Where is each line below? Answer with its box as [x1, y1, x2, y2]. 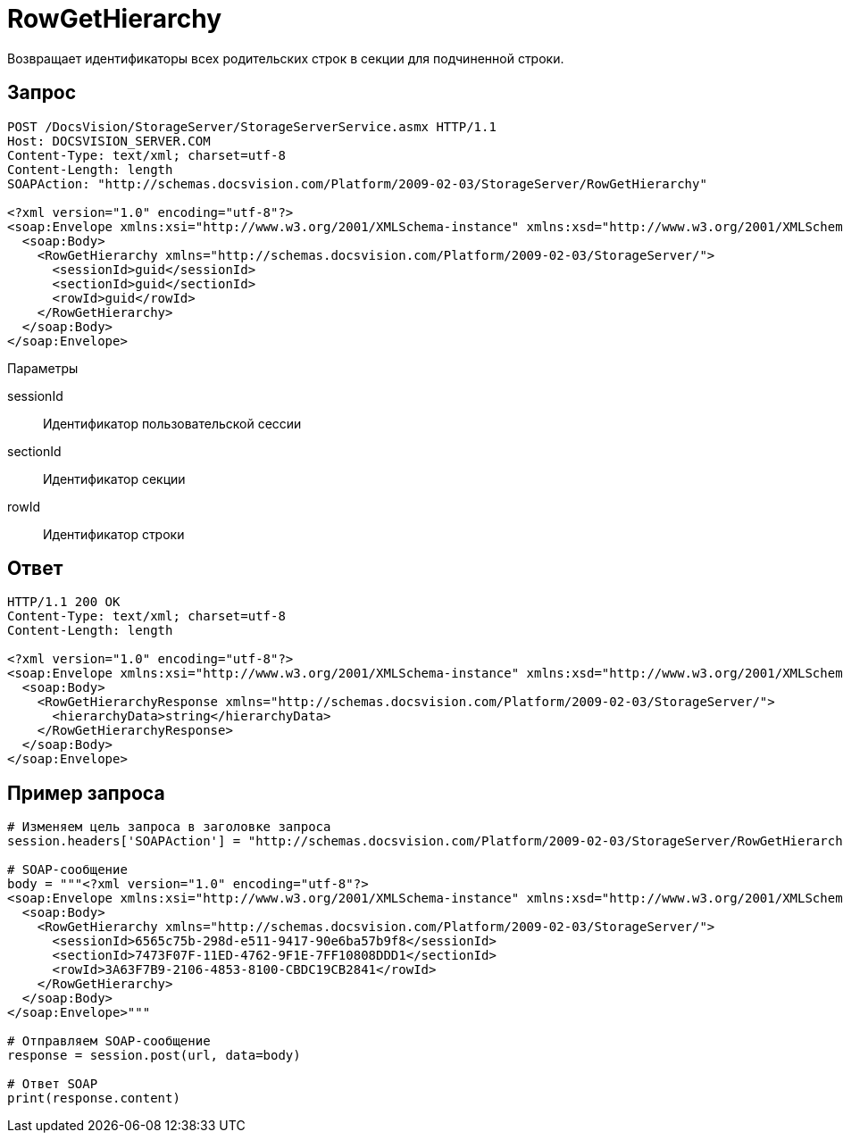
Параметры [7, 360, 79, 376]
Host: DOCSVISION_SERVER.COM [7, 133, 211, 148]
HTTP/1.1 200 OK [7, 595, 121, 610]
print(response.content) [7, 1091, 180, 1106]
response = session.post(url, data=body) [7, 1048, 301, 1063]
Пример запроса [7, 781, 165, 804]
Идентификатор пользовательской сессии [43, 415, 302, 431]
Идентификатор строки [43, 526, 185, 542]
